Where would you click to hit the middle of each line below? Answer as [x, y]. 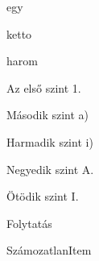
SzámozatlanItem [49, 250]
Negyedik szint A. [50, 169]
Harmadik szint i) [50, 141]
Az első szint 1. [44, 87]
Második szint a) [48, 115]
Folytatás [29, 223]
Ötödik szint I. [43, 196]
